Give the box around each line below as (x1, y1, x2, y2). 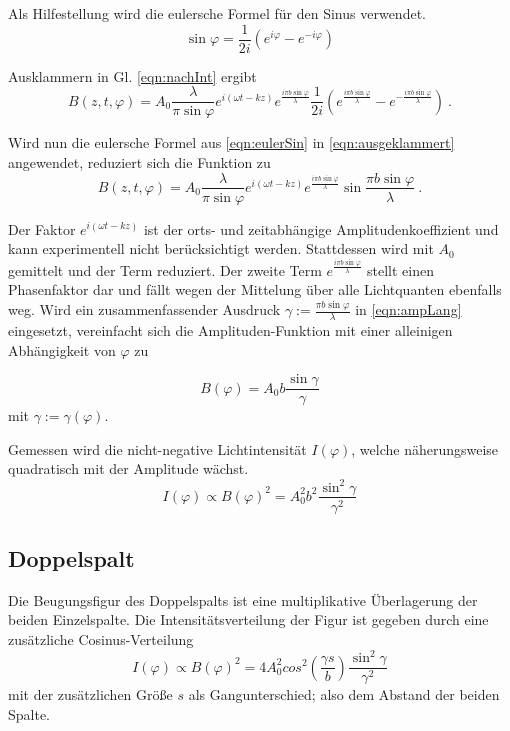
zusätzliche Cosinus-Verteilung (8, 628, 194, 649)
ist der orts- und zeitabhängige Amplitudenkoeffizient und (143, 218, 499, 239)
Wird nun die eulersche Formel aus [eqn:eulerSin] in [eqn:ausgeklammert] (8, 132, 455, 153)
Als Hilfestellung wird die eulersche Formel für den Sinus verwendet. (8, 3, 426, 23)
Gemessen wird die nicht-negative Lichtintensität (8, 438, 307, 459)
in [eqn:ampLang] (355, 299, 462, 320)
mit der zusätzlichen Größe (8, 684, 173, 705)
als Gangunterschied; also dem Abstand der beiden (188, 684, 500, 705)
